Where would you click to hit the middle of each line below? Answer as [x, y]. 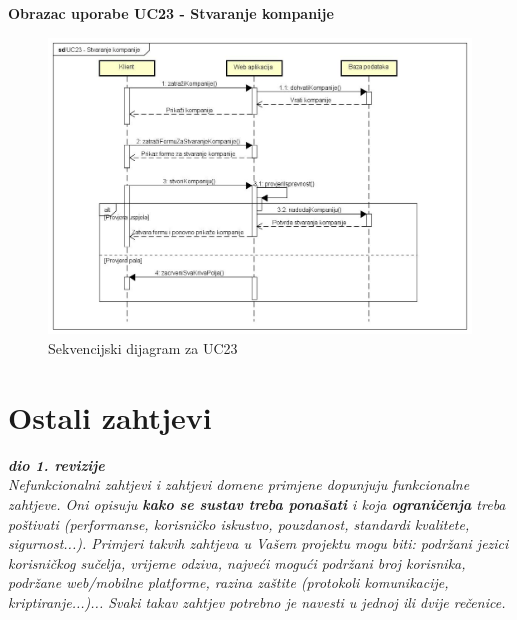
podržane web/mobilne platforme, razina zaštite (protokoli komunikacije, [228, 582]
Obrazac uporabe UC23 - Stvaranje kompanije [171, 13]
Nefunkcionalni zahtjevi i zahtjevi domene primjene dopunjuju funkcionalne [239, 484]
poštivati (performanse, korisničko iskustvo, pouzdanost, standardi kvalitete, [239, 523]
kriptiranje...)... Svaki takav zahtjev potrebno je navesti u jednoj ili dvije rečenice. [257, 601]
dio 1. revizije [56, 464]
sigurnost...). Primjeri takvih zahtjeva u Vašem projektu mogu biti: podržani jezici [258, 543]
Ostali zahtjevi [110, 416]
